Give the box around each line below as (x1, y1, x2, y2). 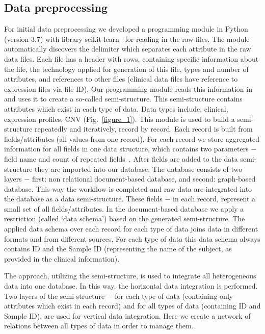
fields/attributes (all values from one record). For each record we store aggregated (4, 133, 259, 144)
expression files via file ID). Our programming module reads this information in (4, 83, 252, 94)
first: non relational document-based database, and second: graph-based (32, 173, 256, 184)
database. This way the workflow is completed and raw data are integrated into (4, 183, 252, 194)
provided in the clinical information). (4, 253, 120, 264)
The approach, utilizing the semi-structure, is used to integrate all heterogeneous (4, 270, 256, 281)
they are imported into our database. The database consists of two (35, 163, 243, 174)
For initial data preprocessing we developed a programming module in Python (4, 23, 248, 34)
